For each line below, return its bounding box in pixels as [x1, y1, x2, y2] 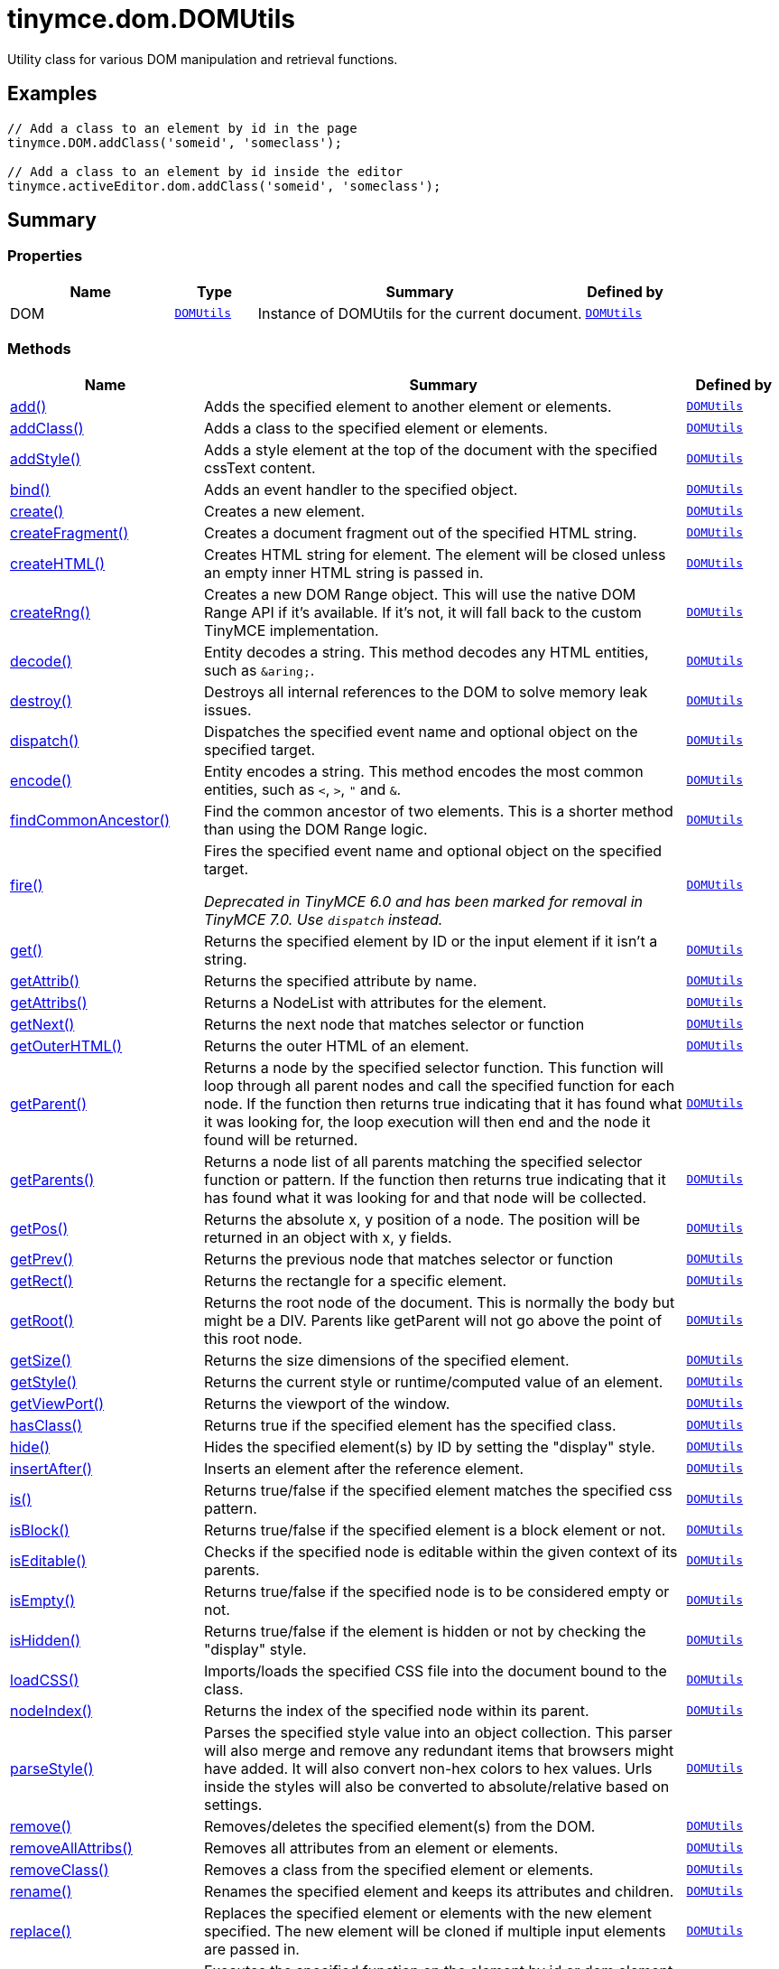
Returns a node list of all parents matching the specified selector [204, 1152, 643, 1171]
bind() [10, 480, 51, 499]
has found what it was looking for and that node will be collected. [204, 1188, 647, 1207]
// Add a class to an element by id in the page [7, 120, 357, 135]
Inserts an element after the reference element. [204, 1459, 524, 1478]
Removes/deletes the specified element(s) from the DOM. [204, 1816, 596, 1835]
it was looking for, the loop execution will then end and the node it [204, 1112, 651, 1131]
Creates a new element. [204, 501, 366, 520]
